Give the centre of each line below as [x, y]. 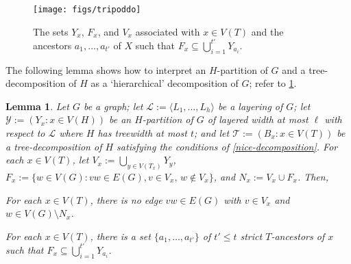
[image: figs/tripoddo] [87, 10]
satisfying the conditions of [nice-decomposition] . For [227, 146]
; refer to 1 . [273, 83]
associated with [168, 31]
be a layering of [250, 106]
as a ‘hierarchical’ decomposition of [165, 83]
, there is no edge [126, 199]
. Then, [313, 176]
